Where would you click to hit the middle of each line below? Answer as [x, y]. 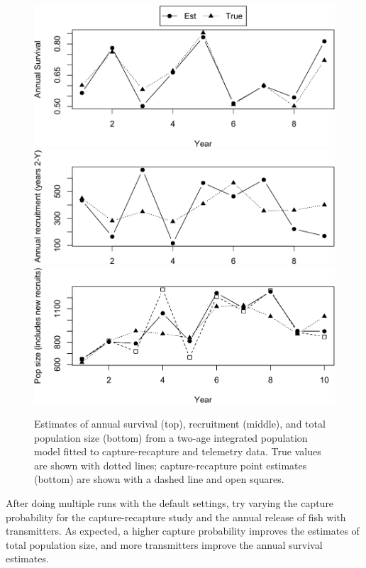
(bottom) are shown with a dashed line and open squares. [159, 479]
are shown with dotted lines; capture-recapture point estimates [171, 465]
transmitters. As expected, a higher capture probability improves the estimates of [183, 531]
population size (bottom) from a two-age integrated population [171, 437]
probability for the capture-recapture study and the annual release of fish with [176, 517]
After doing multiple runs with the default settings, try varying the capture [170, 502]
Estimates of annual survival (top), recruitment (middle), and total [180, 423]
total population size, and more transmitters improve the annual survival [164, 544]
